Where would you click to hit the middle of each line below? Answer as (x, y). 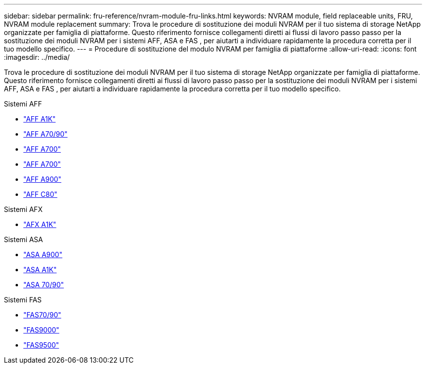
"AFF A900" (43, 179)
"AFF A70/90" (45, 134)
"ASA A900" (43, 254)
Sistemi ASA (24, 239)
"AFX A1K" (40, 224)
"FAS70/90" (42, 315)
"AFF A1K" (40, 119)
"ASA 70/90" (44, 285)
